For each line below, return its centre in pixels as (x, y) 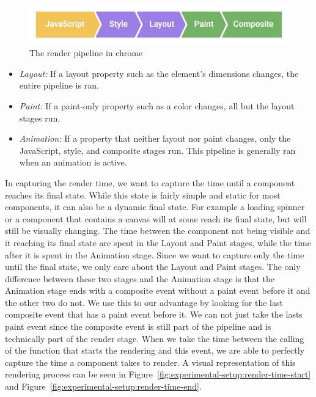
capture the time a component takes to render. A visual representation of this (150, 362)
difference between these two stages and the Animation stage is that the (140, 278)
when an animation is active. (73, 162)
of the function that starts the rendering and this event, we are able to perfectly (155, 350)
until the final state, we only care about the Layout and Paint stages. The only (153, 267)
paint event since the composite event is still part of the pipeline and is (138, 326)
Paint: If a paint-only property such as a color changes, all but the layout (157, 105)
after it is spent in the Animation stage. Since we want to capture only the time (155, 254)
